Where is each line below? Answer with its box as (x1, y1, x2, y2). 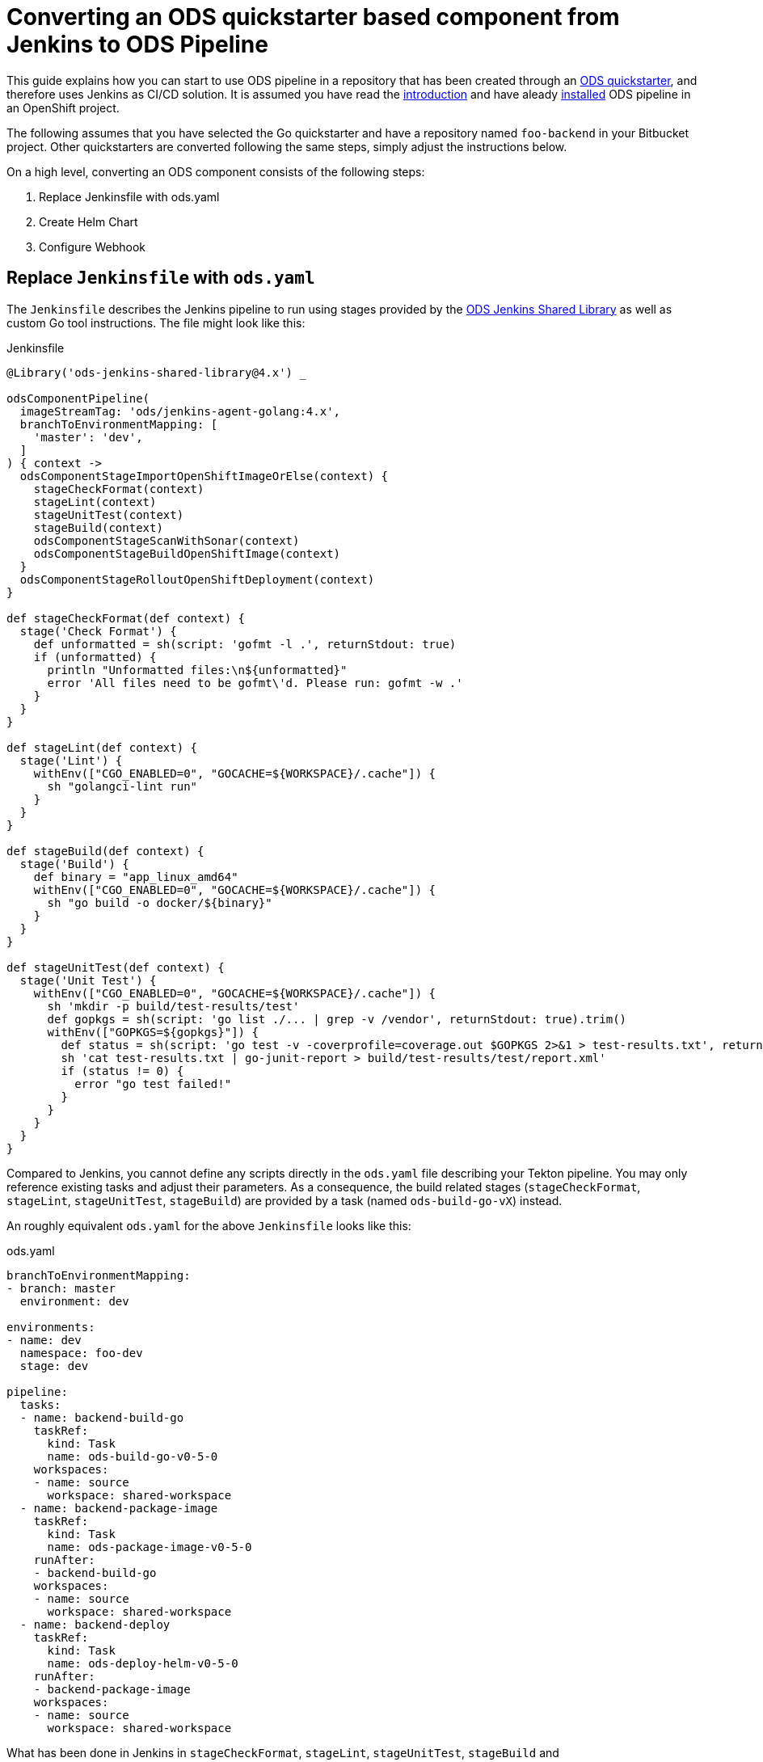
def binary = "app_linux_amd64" (33, 870, 238, 883)
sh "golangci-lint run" (47, 779, 198, 793)
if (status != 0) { (61, 1064, 184, 1077)
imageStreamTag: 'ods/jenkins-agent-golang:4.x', (19, 404, 341, 418)
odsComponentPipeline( (6, 391, 150, 405)
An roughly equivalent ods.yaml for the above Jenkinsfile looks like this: (6, 1218, 411, 1233)
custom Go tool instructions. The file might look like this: (6, 315, 306, 330)
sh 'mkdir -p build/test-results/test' (47, 999, 300, 1013)
